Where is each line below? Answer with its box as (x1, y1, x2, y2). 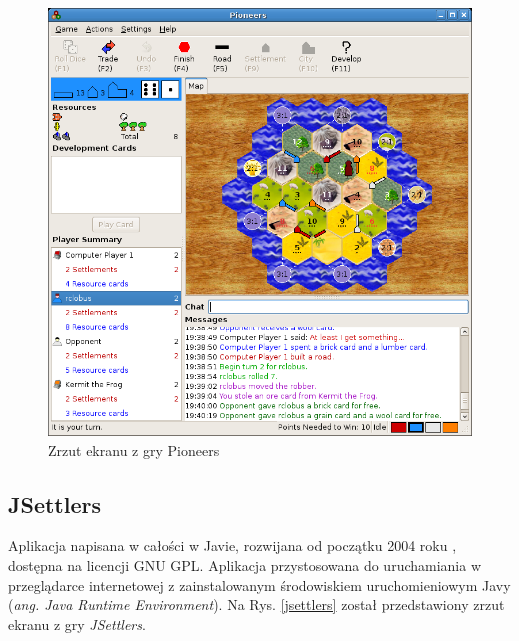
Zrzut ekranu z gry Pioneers (48, 439, 220, 460)
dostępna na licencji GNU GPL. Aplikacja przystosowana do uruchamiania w (8, 555, 482, 575)
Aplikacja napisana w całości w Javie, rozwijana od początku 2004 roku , (8, 535, 457, 556)
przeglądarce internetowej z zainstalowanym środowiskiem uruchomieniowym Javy (8, 574, 511, 595)
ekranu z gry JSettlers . (8, 613, 146, 634)
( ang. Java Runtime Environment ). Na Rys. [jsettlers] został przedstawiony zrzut (8, 594, 505, 615)
